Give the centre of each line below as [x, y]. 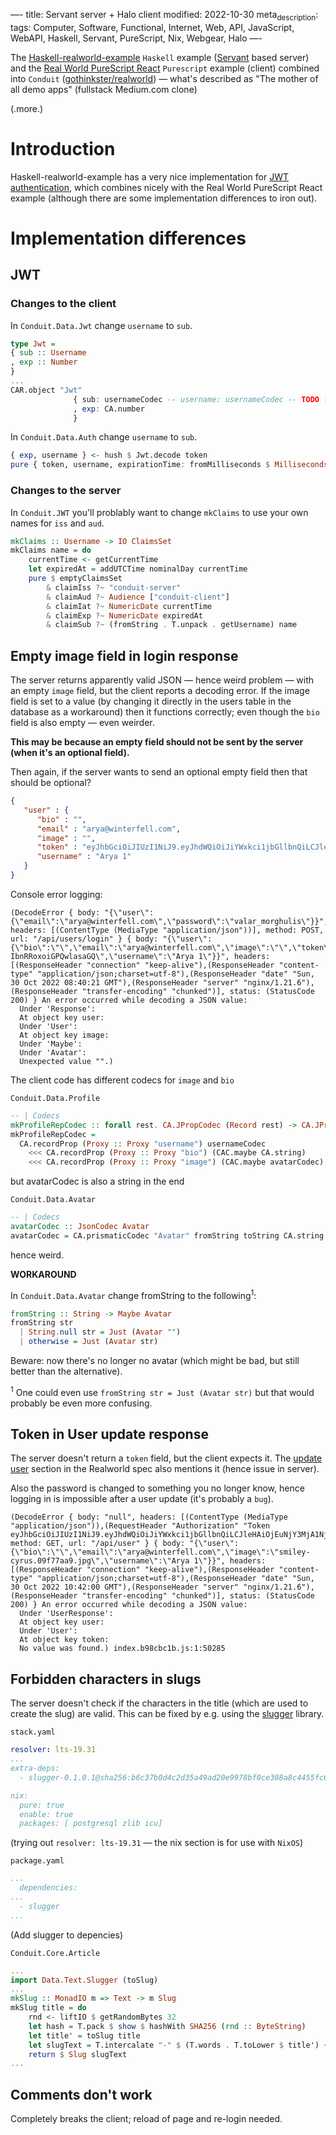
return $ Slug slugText [78, 2054]
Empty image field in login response [124, 655]
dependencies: [48, 1888]
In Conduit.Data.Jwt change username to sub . [101, 325]
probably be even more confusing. [81, 1403]
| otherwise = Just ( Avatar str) [89, 1342]
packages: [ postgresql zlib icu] [91, 1824]
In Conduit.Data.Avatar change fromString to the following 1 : [133, 1294]
